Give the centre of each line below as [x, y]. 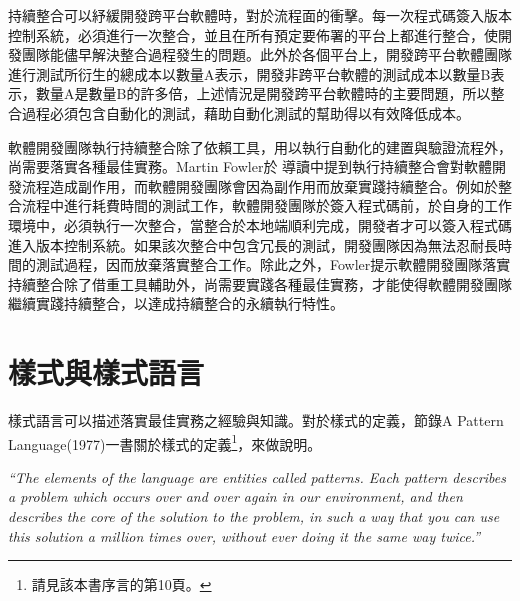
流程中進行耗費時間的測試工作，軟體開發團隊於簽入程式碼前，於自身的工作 [266, 205]
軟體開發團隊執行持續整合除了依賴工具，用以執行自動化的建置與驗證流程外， [260, 146]
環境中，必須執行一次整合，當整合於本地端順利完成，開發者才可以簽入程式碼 [260, 224]
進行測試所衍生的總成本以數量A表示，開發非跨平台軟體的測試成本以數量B [249, 73]
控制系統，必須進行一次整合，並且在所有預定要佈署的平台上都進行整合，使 [253, 34]
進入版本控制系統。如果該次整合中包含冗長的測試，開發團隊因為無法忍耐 [246, 244]
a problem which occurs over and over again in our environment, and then [235, 496]
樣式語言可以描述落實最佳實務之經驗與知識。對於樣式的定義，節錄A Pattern [256, 420]
